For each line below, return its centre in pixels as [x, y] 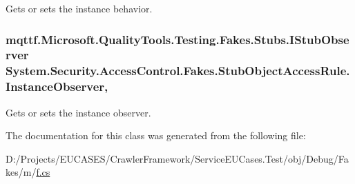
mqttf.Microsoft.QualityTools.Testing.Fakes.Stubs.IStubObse [177, 39]
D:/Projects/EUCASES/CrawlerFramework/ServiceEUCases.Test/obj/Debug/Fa [177, 158]
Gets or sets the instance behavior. [79, 8]
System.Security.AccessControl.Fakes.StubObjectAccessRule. [178, 71]
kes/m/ [21, 172]
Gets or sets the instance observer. [78, 112]
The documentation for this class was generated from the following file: [156, 135]
